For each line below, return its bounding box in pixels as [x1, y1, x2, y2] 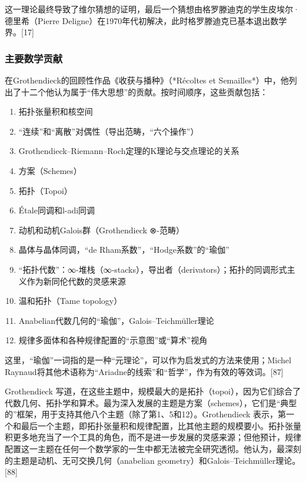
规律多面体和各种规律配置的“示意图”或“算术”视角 [18, 334, 208, 346]
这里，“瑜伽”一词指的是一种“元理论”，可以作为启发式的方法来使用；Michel [5, 353, 291, 366]
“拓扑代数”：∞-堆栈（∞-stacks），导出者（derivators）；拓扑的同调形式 [18, 263, 287, 275]
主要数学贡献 [5, 51, 63, 65]
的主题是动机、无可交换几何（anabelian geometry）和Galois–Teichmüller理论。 [5, 454, 301, 466]
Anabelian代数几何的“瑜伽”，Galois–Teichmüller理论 [18, 314, 214, 326]
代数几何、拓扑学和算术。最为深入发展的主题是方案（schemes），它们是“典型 [5, 396, 297, 409]
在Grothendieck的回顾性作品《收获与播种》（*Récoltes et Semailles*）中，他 [5, 74, 289, 86]
